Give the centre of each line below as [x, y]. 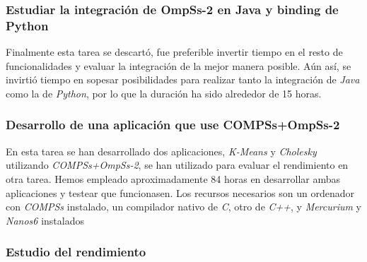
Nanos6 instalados [45, 220]
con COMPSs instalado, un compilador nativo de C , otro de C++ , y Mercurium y [184, 207]
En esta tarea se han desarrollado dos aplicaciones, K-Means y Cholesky [161, 151]
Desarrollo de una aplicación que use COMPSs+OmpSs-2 [173, 125]
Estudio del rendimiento [76, 252]
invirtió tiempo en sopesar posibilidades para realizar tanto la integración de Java [183, 79]
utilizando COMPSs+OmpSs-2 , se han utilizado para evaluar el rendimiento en [177, 165]
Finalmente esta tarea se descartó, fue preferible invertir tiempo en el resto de [174, 52]
